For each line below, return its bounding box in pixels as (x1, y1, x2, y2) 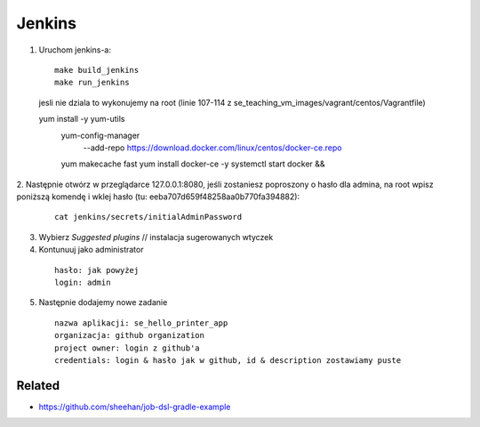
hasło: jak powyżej (54, 265, 140, 275)
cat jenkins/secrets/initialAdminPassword (54, 212, 243, 222)
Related (16, 378, 60, 393)
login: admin (54, 278, 111, 288)
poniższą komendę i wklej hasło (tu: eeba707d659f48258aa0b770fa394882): (16, 191, 300, 202)
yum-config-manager (60, 130, 140, 141)
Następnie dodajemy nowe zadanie (38, 297, 168, 308)
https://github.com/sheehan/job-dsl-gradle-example (38, 401, 231, 412)
